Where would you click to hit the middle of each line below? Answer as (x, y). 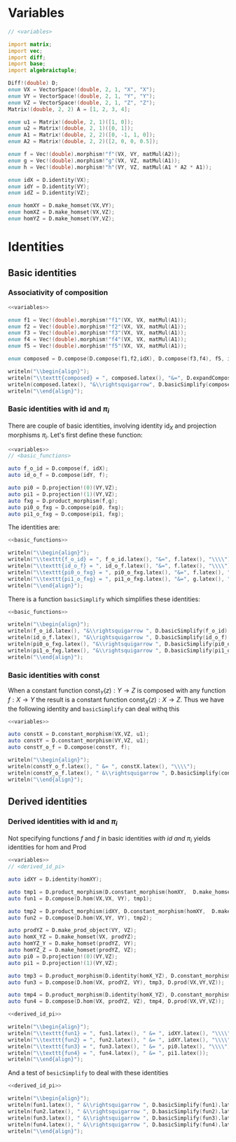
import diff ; (27, 58)
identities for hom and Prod (47, 847)
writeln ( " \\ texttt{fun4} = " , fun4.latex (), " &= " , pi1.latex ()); (109, 1053)
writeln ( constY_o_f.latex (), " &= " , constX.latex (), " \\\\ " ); (102, 766)
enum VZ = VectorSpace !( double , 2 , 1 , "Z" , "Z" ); (82, 103)
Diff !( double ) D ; (33, 83)
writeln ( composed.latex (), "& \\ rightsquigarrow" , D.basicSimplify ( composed (121, 384)
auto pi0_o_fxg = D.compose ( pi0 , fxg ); (66, 507)
